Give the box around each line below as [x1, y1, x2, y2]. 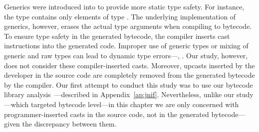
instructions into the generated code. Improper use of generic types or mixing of [4, 40, 249, 51]
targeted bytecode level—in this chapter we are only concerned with [31, 99, 239, 109]
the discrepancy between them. [22, 119, 117, 129]
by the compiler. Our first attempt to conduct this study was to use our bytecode [4, 79, 253, 90]
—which [4, 99, 29, 109]
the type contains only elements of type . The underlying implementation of [4, 11, 236, 21]
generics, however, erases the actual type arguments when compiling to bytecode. [4, 21, 252, 31]
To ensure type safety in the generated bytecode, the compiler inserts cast [4, 30, 230, 41]
